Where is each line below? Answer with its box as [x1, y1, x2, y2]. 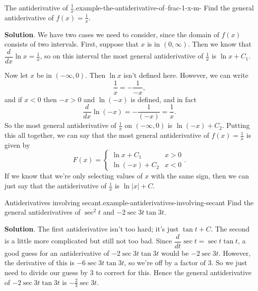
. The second [210, 224, 250, 234]
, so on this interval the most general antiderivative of [40, 51, 203, 61]
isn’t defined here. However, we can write [124, 69, 249, 80]
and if [4, 94, 22, 104]
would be [161, 247, 189, 258]
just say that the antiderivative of [4, 180, 107, 191]
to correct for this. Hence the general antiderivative [96, 267, 252, 277]
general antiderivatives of [4, 207, 80, 217]
